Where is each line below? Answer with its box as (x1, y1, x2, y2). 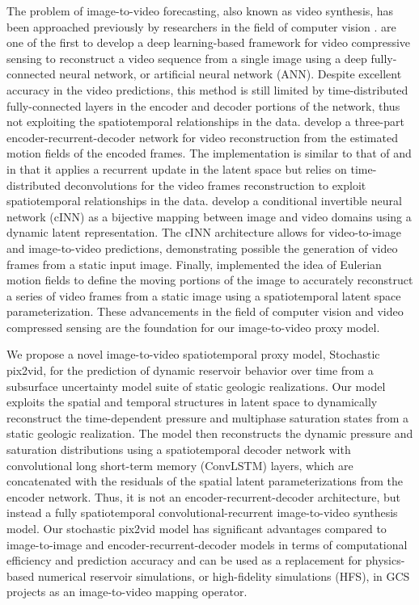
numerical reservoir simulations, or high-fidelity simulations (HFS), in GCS (37, 567, 410, 584)
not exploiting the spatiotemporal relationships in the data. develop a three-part (6, 113, 404, 130)
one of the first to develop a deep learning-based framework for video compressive (6, 34, 411, 51)
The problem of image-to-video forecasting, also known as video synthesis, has (6, 2, 394, 19)
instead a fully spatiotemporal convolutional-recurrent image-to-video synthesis (6, 504, 398, 521)
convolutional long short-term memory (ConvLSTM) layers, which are (6, 456, 353, 473)
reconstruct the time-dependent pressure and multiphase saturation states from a (6, 409, 408, 426)
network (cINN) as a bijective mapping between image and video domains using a (6, 208, 412, 225)
